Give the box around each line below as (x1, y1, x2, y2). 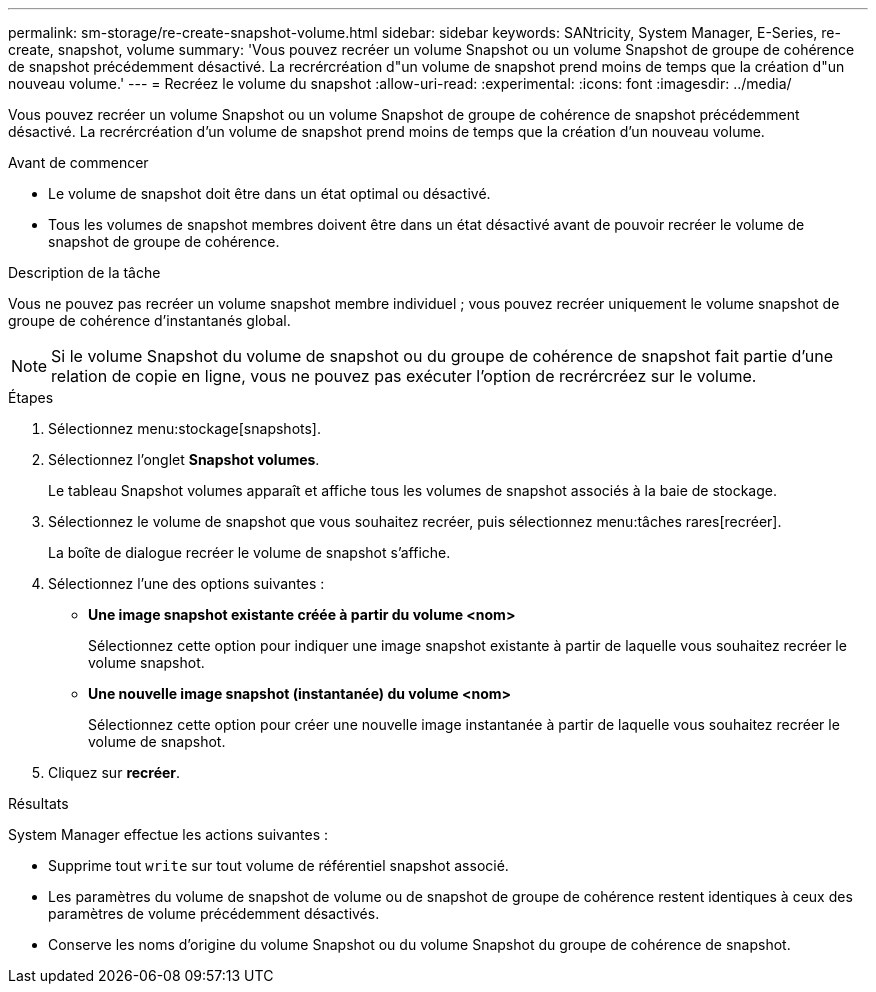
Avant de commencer (8, 154, 149, 171)
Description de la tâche (8, 264, 161, 281)
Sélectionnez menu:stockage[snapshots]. (48, 420, 321, 437)
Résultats (8, 795, 69, 812)
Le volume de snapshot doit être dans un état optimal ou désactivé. (48, 185, 491, 202)
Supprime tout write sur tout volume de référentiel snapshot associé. (48, 857, 509, 874)
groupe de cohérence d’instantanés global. (8, 312, 291, 329)
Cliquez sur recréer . (48, 764, 181, 781)
